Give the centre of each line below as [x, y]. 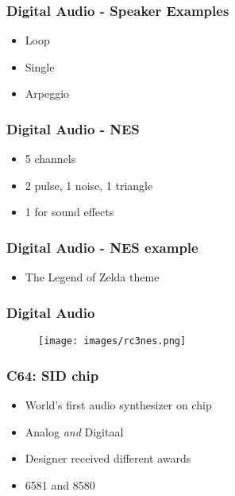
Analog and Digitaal [74, 431]
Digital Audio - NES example [102, 247]
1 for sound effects [69, 212]
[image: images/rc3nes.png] [112, 341]
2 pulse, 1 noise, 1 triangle [89, 185]
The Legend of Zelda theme [92, 277]
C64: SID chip [53, 375]
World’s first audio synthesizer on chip [118, 404]
